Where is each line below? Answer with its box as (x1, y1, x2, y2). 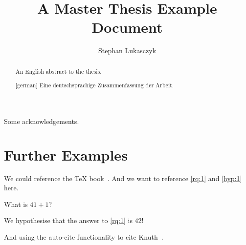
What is (4, 199, 28, 209)
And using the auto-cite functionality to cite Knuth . (4, 232, 163, 242)
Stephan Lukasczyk (98, 45, 157, 56)
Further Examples (4, 144, 128, 164)
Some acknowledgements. (4, 116, 79, 126)
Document (91, 17, 163, 37)
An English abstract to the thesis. (15, 67, 102, 75)
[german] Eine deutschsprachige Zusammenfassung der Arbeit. (15, 81, 174, 89)
